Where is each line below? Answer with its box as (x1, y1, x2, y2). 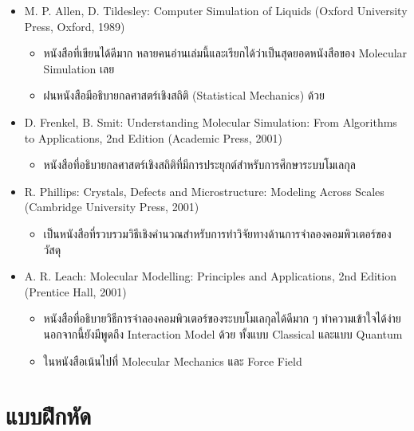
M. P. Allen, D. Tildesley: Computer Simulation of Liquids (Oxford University (24, 2, 408, 18)
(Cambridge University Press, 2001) (24, 198, 199, 215)
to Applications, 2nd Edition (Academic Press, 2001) (24, 129, 282, 146)
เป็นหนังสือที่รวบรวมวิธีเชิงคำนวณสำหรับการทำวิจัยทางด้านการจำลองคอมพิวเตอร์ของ (43, 225, 392, 241)
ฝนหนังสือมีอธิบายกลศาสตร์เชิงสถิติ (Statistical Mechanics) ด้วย (43, 87, 325, 104)
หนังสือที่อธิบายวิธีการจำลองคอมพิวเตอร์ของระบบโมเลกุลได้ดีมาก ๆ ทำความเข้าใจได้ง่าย (43, 310, 401, 327)
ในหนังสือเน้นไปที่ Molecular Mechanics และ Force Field (43, 352, 302, 369)
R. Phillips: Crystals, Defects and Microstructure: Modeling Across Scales (24, 182, 384, 199)
